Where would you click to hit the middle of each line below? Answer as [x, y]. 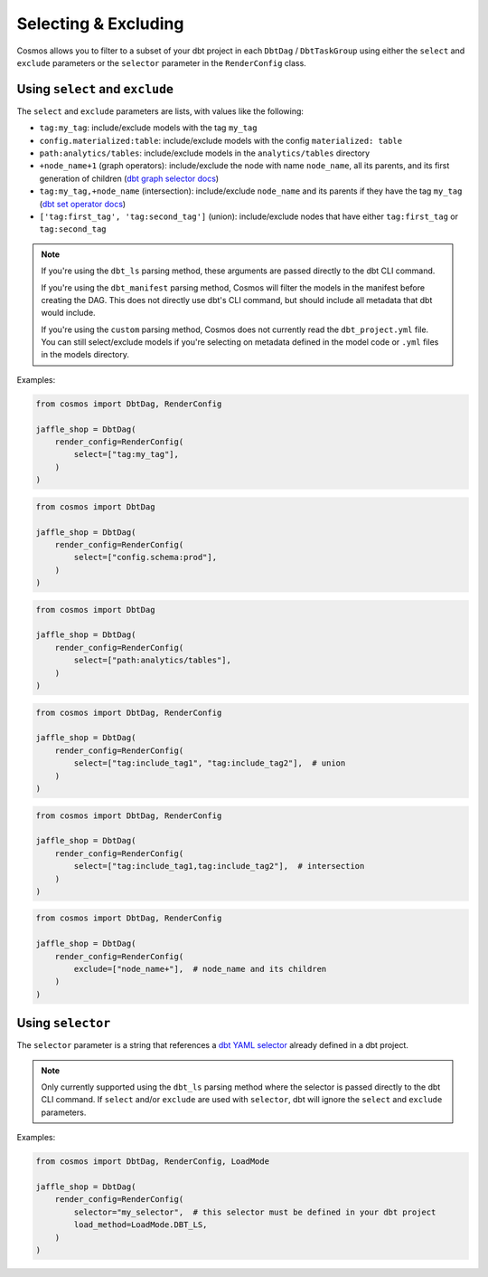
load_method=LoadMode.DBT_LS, [141, 1225]
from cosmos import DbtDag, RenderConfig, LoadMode [153, 1162]
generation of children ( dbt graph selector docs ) [129, 178]
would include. [68, 313]
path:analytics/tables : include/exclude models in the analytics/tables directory [205, 153]
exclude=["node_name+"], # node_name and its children [200, 969]
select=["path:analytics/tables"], [153, 660]
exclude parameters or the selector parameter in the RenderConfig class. [161, 62]
